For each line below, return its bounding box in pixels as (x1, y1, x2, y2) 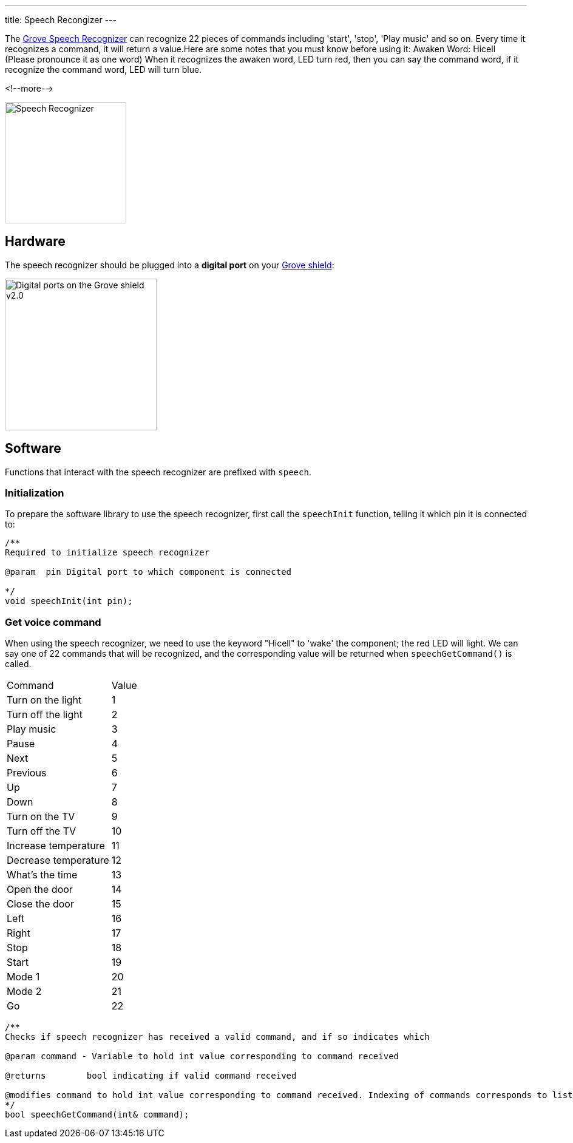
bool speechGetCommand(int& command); (5, 1110, 189, 1120)
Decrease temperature (7, 854, 109, 867)
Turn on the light (7, 694, 82, 707)
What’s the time (7, 869, 78, 881)
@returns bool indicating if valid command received (5, 1071, 297, 1081)
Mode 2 (7, 985, 42, 998)
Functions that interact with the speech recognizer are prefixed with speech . (5, 466, 311, 477)
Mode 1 (7, 971, 40, 983)
